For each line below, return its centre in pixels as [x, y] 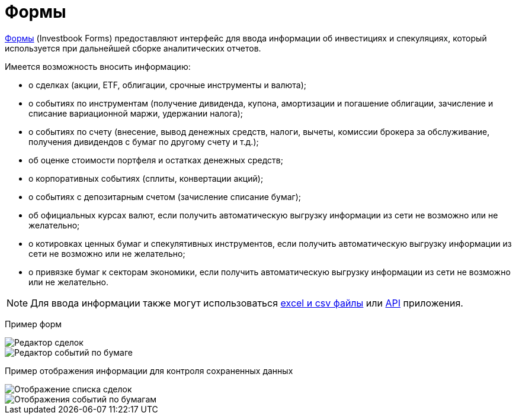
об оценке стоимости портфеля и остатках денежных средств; [156, 160]
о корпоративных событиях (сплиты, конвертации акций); [146, 178]
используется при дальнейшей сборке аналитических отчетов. [133, 48]
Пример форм [33, 324]
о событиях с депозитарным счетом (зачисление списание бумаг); [165, 196]
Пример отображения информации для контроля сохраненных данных [149, 370]
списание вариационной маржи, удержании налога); [136, 113]
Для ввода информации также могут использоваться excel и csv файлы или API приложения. [247, 303]
